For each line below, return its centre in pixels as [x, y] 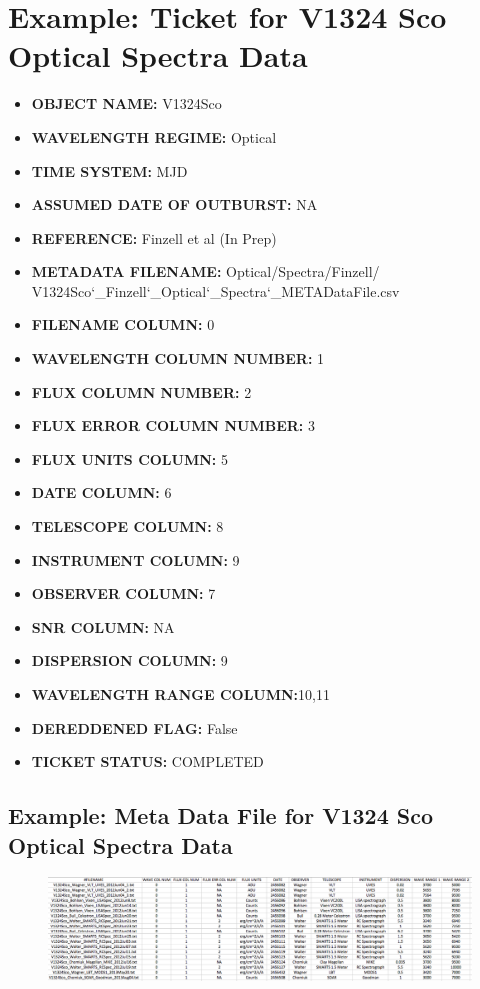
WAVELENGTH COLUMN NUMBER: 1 [178, 358]
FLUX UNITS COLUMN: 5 [129, 458]
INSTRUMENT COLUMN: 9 [135, 559]
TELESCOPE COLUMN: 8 [127, 526]
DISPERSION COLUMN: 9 [129, 660]
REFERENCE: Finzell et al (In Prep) [154, 237]
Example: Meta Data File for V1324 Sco [220, 815]
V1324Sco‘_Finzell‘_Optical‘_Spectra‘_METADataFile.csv [215, 290]
